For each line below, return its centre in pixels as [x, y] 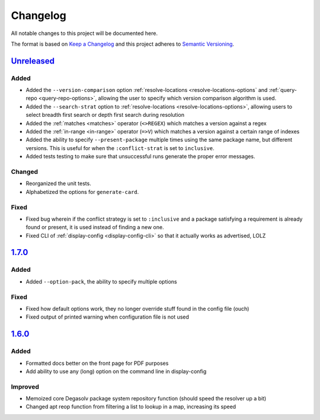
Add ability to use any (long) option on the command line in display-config [116, 371]
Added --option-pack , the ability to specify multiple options [101, 281]
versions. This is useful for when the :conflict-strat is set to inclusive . [120, 148]
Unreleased [33, 61]
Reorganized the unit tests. [58, 183]
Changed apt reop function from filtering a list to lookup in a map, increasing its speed [131, 407]
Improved [25, 387]
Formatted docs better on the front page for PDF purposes [97, 363]
